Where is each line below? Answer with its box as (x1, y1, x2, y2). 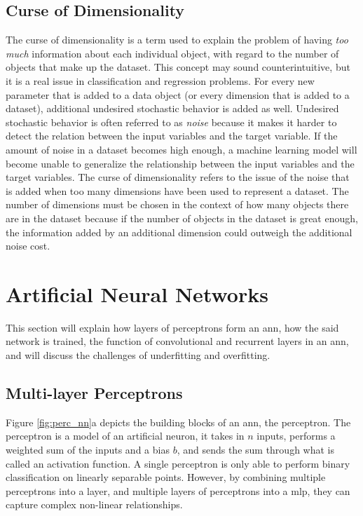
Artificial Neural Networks (6, 279, 268, 308)
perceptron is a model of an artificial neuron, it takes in (6, 428, 245, 443)
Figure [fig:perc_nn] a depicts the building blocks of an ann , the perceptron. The (6, 414, 351, 429)
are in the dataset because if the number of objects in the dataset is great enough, (6, 210, 358, 225)
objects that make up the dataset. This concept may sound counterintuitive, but (6, 60, 350, 74)
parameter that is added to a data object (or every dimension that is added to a (6, 87, 350, 102)
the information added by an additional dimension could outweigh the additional (6, 224, 352, 239)
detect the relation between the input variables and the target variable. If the (6, 128, 338, 143)
